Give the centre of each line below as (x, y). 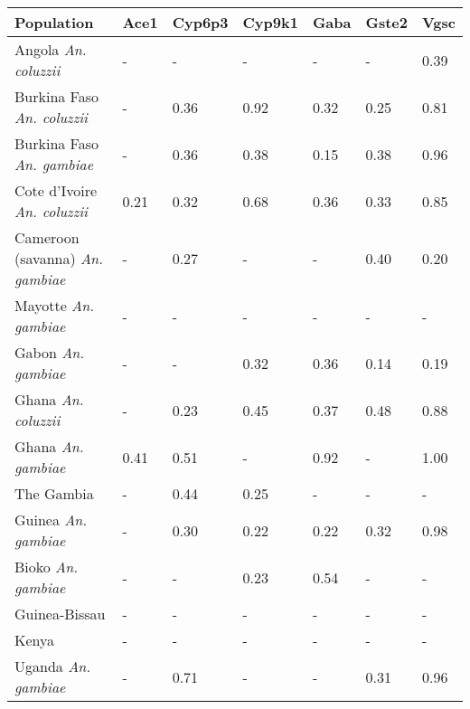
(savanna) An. (59, 258)
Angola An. (51, 49)
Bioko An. (47, 567)
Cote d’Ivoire (56, 190)
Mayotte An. (55, 305)
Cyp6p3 (200, 22)
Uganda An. (53, 666)
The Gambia (54, 493)
